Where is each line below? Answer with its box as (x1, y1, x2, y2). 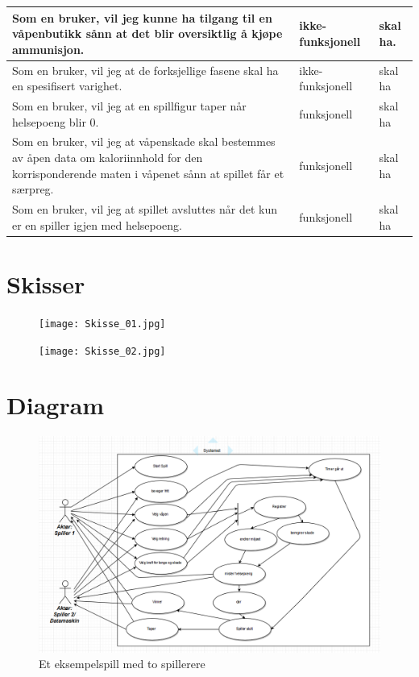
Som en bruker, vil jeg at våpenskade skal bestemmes (12, 133, 276, 150)
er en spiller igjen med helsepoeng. (12, 216, 183, 233)
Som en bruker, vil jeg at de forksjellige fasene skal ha (12, 61, 279, 78)
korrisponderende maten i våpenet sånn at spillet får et (12, 164, 284, 181)
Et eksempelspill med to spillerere (39, 655, 205, 672)
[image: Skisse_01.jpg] (39, 318, 166, 330)
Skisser (6, 267, 85, 300)
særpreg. (12, 181, 54, 197)
